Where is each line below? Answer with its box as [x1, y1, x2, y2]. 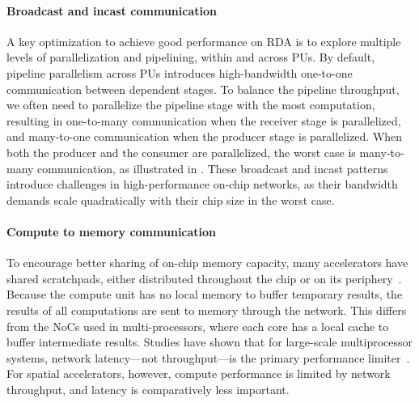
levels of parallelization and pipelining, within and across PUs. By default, [6, 49, 375, 66]
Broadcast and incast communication [6, 2, 217, 19]
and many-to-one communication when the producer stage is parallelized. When [6, 128, 403, 145]
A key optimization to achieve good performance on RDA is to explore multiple [6, 32, 401, 49]
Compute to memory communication [6, 223, 217, 240]
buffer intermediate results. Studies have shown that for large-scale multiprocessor [6, 333, 413, 350]
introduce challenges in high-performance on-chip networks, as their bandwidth [6, 176, 398, 193]
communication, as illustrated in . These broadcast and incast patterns [37, 159, 388, 176]
